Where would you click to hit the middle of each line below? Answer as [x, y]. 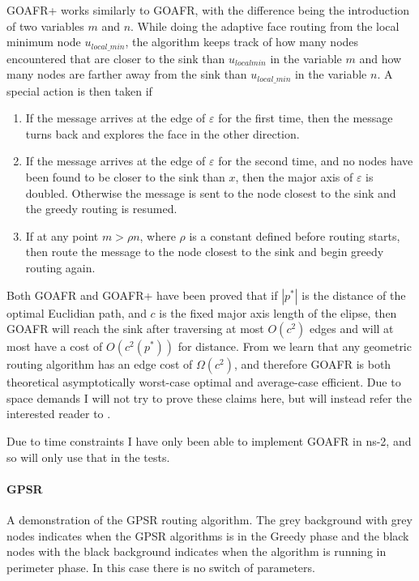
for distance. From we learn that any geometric [295, 346]
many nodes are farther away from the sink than [127, 74]
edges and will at [352, 329]
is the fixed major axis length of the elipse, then [278, 312]
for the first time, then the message [306, 118]
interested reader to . [59, 414]
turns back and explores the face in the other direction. [162, 133]
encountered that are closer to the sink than [116, 58]
